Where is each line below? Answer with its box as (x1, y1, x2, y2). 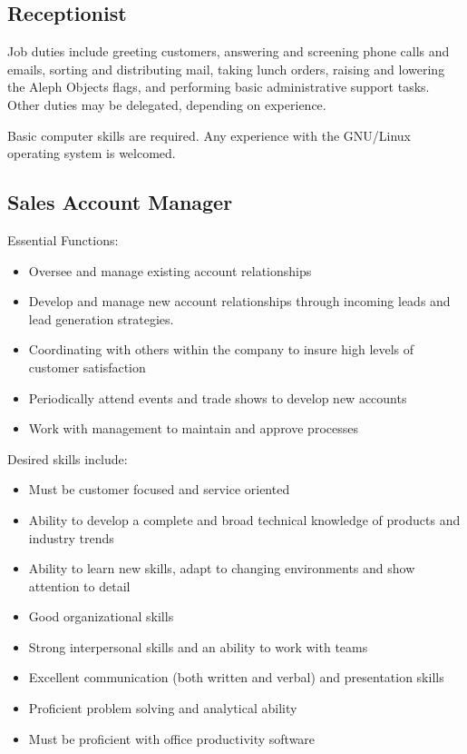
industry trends (28, 528, 114, 547)
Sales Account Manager (7, 188, 233, 216)
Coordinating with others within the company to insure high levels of (28, 340, 414, 359)
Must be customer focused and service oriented (28, 480, 290, 499)
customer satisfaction (28, 357, 146, 376)
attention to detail (28, 576, 131, 595)
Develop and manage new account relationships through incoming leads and (28, 292, 451, 311)
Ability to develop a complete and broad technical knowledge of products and (28, 510, 461, 529)
